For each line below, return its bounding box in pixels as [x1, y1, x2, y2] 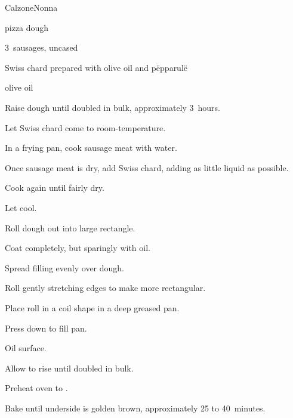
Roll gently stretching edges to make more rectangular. [5, 281, 206, 294]
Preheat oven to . [5, 382, 68, 394]
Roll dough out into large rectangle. [5, 221, 135, 234]
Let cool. [5, 201, 37, 213]
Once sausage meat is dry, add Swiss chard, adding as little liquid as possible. [5, 161, 289, 174]
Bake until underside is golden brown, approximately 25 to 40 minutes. [5, 401, 266, 414]
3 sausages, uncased [5, 41, 78, 54]
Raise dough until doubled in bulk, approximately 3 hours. [5, 101, 221, 113]
